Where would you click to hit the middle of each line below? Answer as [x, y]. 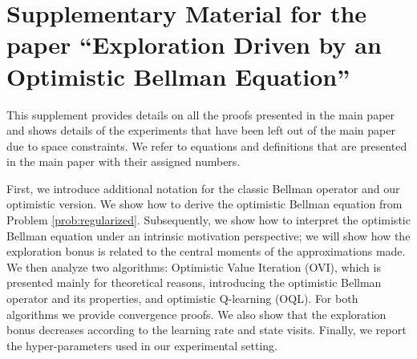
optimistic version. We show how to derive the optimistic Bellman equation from [204, 204]
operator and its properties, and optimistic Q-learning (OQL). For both [182, 298]
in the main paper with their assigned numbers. [123, 161]
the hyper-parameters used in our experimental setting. [142, 345]
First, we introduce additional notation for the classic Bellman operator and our [203, 188]
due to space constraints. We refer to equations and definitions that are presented [207, 145]
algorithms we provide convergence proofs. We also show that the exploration [196, 314]
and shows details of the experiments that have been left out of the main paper [201, 130]
